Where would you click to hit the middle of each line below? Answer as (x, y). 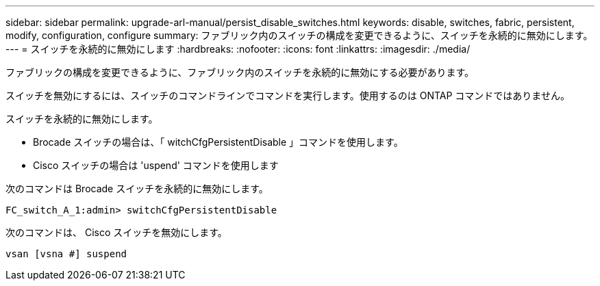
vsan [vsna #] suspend (66, 254)
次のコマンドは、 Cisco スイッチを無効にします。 (116, 232)
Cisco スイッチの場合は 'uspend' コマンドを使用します (156, 165)
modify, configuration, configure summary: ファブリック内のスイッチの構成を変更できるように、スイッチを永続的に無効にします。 (299, 35)
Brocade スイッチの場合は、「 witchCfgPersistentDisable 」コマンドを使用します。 (218, 142)
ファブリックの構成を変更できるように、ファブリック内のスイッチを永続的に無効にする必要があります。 (240, 72)
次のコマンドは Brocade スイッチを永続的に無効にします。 (137, 188)
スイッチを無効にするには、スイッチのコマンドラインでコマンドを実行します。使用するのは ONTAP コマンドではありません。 (288, 95)
